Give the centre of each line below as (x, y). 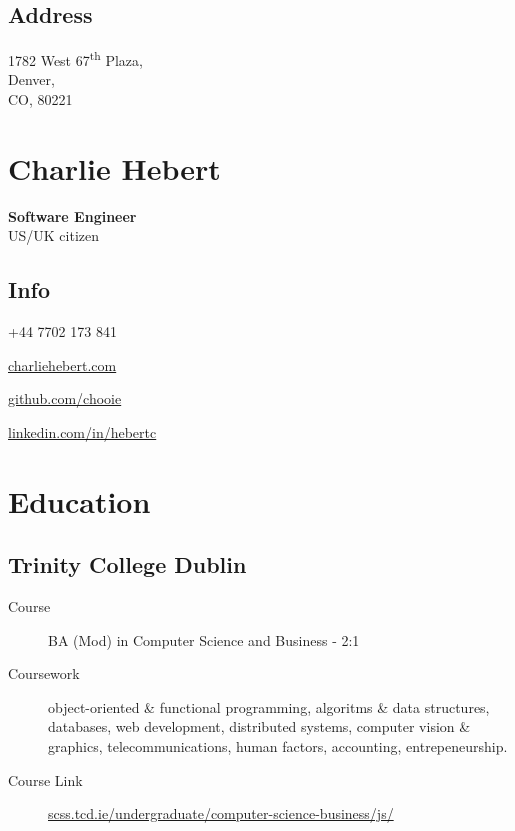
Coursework (44, 673)
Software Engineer (72, 215)
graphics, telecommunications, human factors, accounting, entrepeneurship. (278, 746)
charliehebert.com (62, 364)
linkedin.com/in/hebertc (82, 431)
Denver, (31, 79)
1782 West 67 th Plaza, (75, 58)
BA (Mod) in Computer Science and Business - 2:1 (204, 639)
